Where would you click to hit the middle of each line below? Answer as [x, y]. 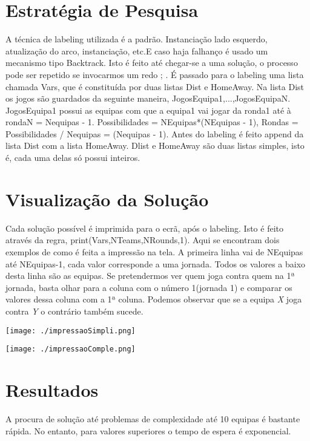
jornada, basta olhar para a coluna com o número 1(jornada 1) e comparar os [149, 287]
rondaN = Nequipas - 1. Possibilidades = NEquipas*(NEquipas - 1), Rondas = [152, 122]
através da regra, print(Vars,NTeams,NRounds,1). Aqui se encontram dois [143, 240]
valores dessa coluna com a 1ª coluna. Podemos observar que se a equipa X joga [154, 299]
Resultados [52, 390]
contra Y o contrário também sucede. [74, 311]
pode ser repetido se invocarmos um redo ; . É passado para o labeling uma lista [155, 74]
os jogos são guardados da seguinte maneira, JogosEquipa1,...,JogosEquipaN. [148, 98]
